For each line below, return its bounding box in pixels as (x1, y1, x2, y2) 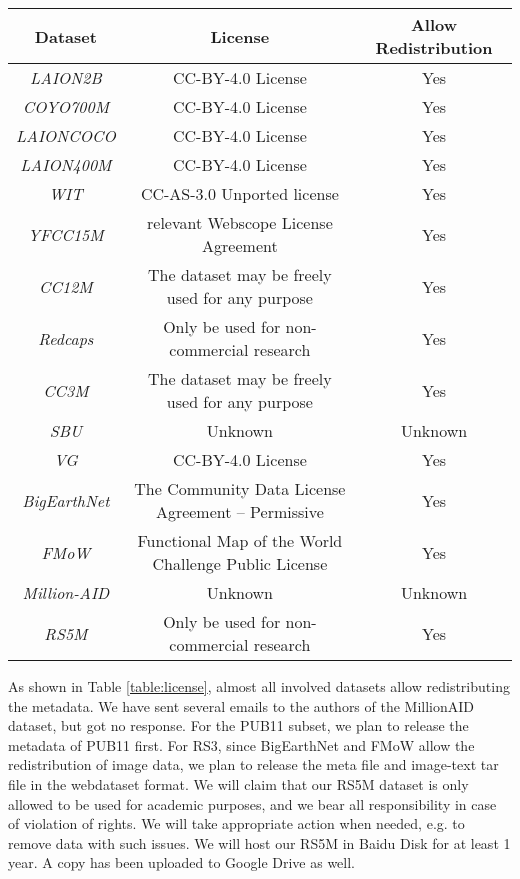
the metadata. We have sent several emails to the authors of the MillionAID (8, 695, 475, 716)
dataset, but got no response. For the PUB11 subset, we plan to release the (8, 715, 469, 736)
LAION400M (20, 153, 112, 176)
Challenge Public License (152, 552, 328, 575)
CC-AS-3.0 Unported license (140, 182, 339, 205)
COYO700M (22, 95, 110, 118)
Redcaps (38, 326, 94, 350)
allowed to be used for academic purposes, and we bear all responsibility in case (8, 793, 497, 814)
